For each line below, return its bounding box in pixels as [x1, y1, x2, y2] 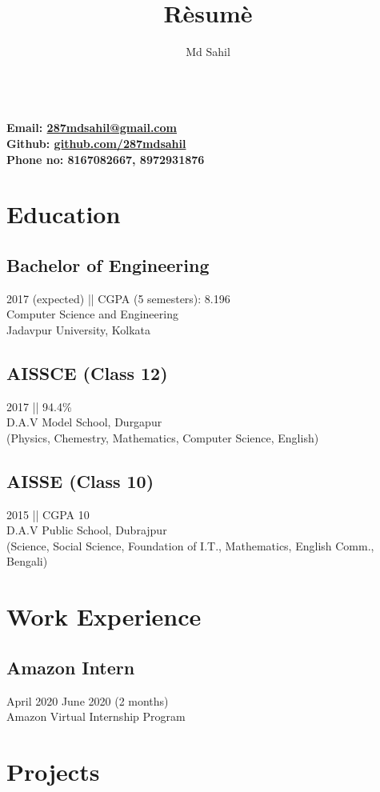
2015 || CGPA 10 [6, 506, 90, 522]
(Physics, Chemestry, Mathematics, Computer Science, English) [6, 429, 319, 446]
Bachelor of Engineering [6, 252, 210, 277]
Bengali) [6, 553, 48, 570]
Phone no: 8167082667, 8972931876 [6, 150, 205, 167]
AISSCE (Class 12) [6, 360, 168, 385]
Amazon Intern [6, 654, 135, 679]
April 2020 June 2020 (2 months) [6, 692, 169, 709]
